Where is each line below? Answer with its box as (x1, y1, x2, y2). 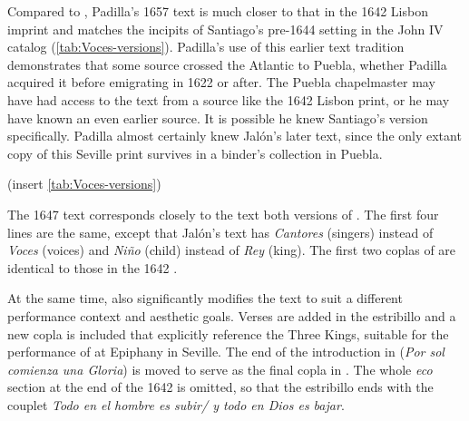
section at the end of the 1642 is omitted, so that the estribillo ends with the (7, 377, 434, 397)
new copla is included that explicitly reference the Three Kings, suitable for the (7, 324, 449, 343)
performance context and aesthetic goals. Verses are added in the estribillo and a (7, 306, 456, 325)
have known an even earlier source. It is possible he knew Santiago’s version (7, 108, 428, 127)
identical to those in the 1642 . (7, 258, 178, 277)
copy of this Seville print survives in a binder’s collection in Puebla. (7, 143, 383, 162)
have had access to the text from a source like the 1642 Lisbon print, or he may (7, 90, 450, 109)
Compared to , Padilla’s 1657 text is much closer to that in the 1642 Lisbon (7, 2, 428, 20)
